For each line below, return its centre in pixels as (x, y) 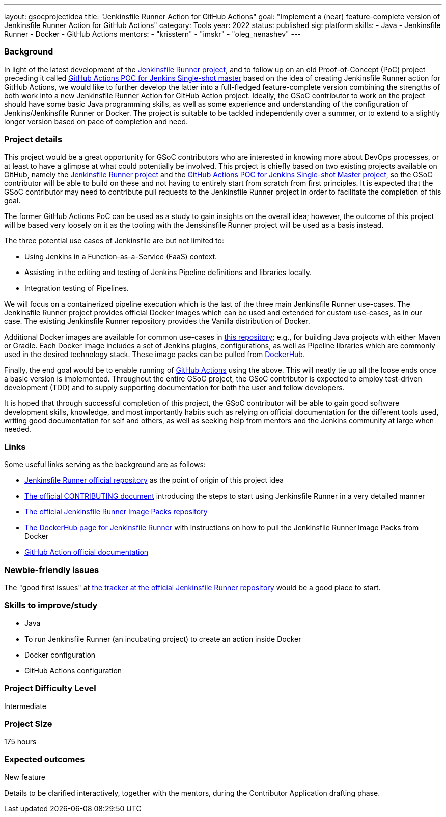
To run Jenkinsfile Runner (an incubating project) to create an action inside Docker (163, 639)
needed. (18, 429)
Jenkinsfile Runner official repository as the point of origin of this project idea (154, 480)
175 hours (20, 742)
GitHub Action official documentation (87, 552)
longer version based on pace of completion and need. (96, 121)
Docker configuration (60, 655)
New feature (25, 777)
